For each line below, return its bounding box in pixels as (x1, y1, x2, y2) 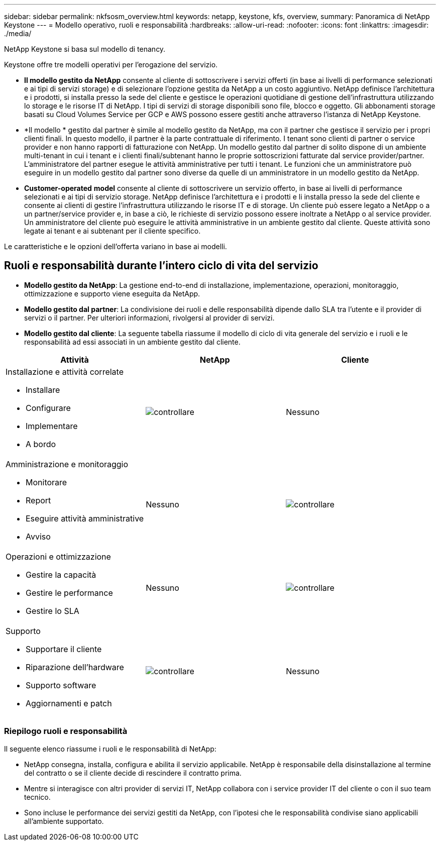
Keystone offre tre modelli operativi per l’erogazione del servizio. (4, 60, 218, 69)
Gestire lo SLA (26, 605, 79, 616)
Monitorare (26, 477, 67, 487)
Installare (26, 384, 60, 395)
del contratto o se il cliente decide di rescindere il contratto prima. (24, 768, 242, 777)
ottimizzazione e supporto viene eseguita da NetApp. (24, 289, 200, 298)
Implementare (26, 420, 78, 431)
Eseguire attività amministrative (26, 513, 144, 523)
